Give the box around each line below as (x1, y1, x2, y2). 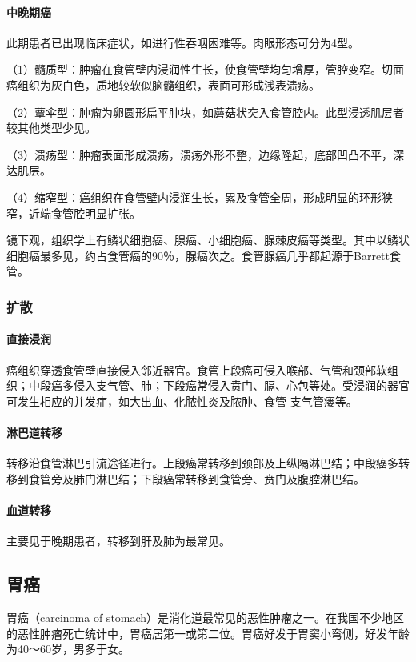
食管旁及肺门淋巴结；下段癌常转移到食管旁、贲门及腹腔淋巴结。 (28, 470, 365, 487)
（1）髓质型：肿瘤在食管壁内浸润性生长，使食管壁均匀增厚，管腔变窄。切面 (6, 61, 404, 78)
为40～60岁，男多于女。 (6, 640, 130, 657)
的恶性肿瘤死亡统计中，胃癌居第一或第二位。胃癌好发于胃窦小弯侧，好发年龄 (6, 624, 410, 641)
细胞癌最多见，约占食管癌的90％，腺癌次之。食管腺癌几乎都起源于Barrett (6, 247, 390, 263)
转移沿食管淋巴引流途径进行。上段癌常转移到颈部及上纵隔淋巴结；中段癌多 (6, 455, 398, 471)
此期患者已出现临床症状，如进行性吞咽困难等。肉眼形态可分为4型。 (6, 34, 359, 50)
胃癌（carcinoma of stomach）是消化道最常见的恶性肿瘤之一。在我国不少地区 (6, 608, 405, 625)
